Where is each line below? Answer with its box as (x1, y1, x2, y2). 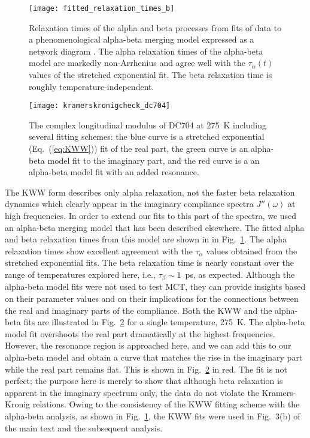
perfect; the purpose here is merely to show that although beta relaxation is (5, 374, 283, 387)
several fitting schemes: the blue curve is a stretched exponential (29, 130, 265, 143)
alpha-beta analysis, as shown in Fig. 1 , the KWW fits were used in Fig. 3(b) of (5, 409, 300, 422)
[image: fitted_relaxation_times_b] (29, 4, 175, 13)
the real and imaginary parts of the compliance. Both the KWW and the (5, 304, 272, 316)
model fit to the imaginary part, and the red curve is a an (47, 154, 260, 166)
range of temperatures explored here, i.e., (5, 268, 156, 280)
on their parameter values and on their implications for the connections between (5, 292, 299, 305)
